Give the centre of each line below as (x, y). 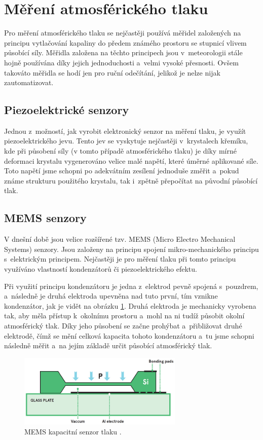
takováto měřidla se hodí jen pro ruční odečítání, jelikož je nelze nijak (112, 72)
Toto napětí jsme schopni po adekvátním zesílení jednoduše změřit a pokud (122, 171)
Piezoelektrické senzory (67, 110)
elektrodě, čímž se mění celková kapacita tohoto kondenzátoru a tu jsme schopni (129, 335)
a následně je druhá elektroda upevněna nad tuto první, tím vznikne (111, 296)
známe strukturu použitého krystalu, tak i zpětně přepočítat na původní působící (131, 180)
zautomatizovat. (29, 82)
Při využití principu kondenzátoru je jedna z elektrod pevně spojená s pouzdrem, (131, 286)
